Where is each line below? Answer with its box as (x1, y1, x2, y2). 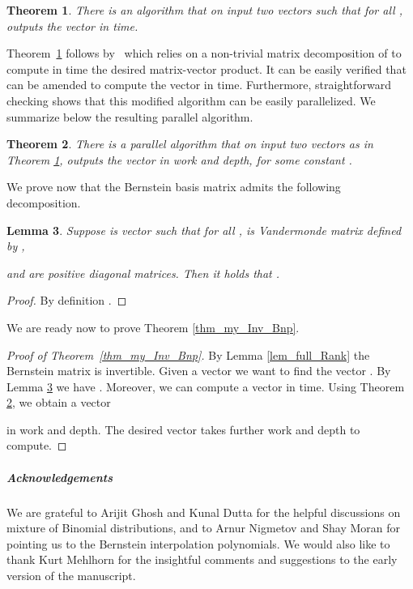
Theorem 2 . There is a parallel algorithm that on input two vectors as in (6, 135, 373, 152)
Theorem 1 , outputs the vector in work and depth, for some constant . (6, 151, 352, 168)
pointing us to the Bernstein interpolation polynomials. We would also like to (6, 535, 390, 552)
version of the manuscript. (6, 567, 136, 583)
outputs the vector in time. (6, 17, 138, 34)
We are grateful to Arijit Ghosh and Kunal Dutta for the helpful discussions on (6, 503, 401, 520)
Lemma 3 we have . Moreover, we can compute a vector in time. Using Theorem (6, 378, 405, 395)
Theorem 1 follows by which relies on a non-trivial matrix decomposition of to (6, 45, 402, 62)
